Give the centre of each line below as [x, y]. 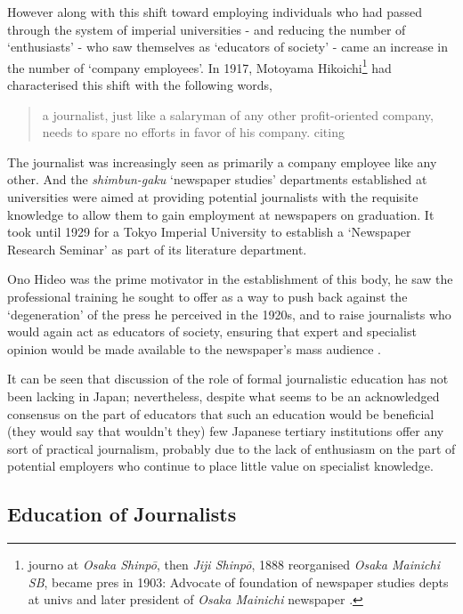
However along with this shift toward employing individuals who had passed [215, 12]
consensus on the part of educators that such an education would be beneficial [221, 413]
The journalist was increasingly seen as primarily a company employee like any [222, 162]
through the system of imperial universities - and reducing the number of [207, 29]
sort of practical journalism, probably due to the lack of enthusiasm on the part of [231, 448]
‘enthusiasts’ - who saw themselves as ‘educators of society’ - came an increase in [228, 47]
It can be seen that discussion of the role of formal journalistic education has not [228, 379]
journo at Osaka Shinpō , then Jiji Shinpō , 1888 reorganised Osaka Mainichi [234, 565]
